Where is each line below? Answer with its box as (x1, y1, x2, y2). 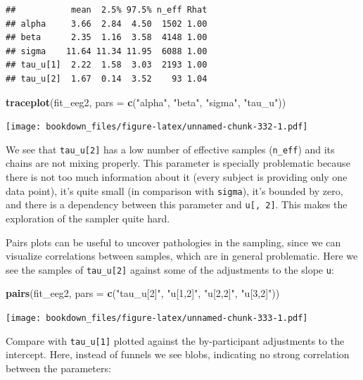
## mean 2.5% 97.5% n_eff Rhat (6, 5, 208, 15)
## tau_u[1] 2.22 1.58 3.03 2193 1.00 (6, 60, 208, 70)
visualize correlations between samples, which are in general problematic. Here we (6, 248, 358, 263)
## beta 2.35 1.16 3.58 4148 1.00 (6, 32, 208, 43)
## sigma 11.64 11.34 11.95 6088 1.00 (6, 46, 208, 56)
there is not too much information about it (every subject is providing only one (6, 170, 348, 184)
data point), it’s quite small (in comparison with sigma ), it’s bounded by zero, (6, 183, 343, 198)
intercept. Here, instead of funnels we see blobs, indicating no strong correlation (6, 347, 350, 362)
